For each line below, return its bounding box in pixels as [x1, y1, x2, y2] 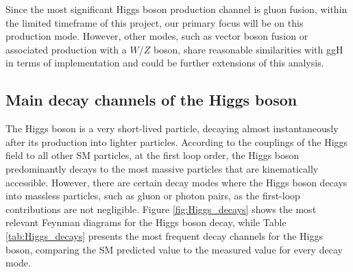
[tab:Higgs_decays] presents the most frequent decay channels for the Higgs [5, 228, 324, 243]
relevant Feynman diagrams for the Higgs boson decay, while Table [5, 215, 287, 230]
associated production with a [5, 42, 127, 56]
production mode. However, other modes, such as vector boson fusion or [5, 29, 308, 43]
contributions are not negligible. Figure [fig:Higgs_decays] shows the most [5, 201, 317, 216]
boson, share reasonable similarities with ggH [153, 42, 343, 56]
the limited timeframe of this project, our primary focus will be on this [5, 15, 304, 29]
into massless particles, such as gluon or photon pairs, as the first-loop [5, 188, 300, 203]
